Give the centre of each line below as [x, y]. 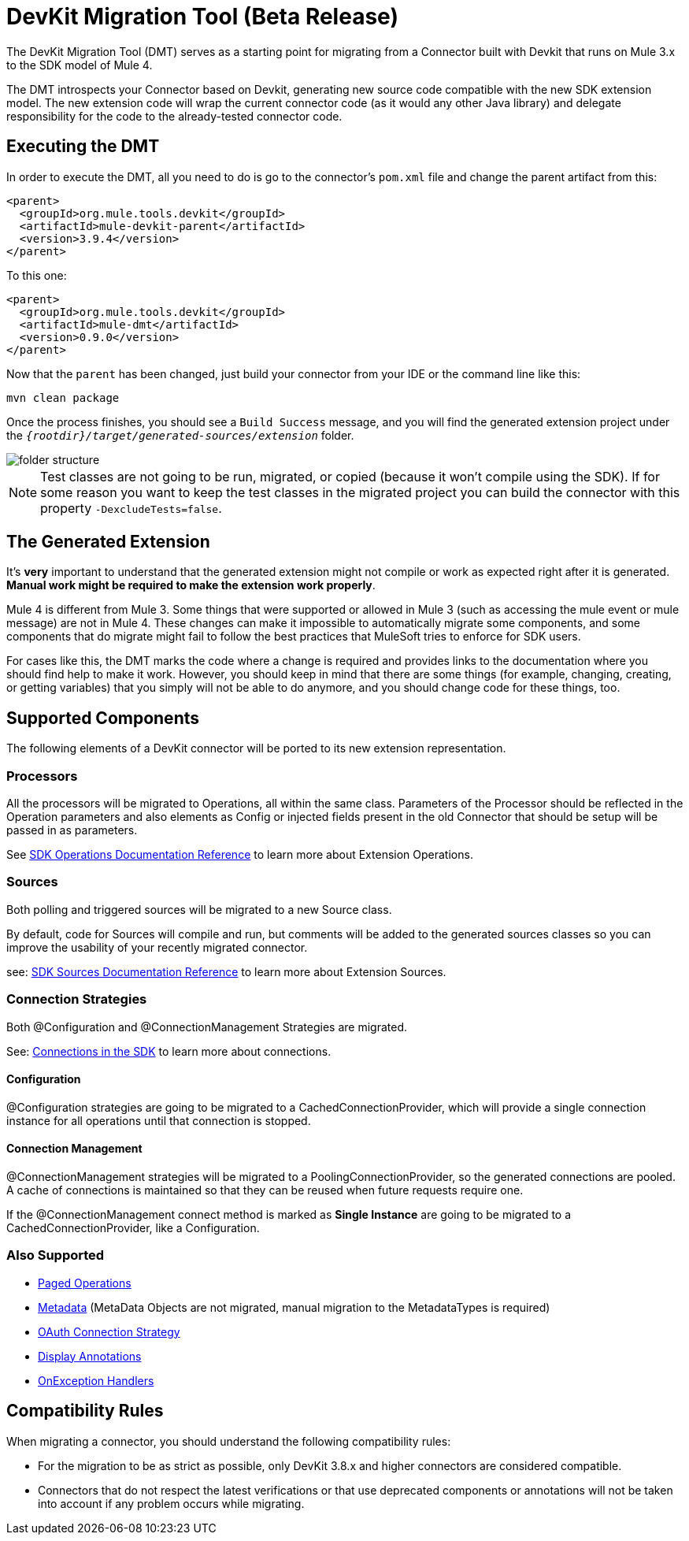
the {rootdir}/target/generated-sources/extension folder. [180, 435]
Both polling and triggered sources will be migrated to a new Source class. [199, 909]
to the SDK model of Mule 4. [80, 65]
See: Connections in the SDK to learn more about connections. [169, 1051]
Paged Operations [85, 1283]
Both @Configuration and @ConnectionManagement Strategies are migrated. [207, 1027]
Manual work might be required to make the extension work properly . [191, 585]
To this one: [37, 275]
